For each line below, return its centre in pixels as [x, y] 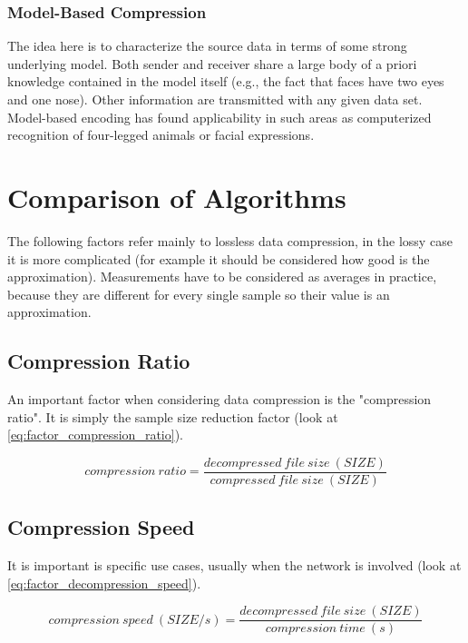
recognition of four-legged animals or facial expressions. [161, 135]
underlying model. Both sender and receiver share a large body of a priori [212, 63]
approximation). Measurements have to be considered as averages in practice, [222, 277]
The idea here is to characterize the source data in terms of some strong [207, 46]
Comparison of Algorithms [177, 197]
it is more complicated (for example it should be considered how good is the [219, 258]
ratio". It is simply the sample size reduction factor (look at [173, 416]
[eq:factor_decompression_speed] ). [104, 583]
